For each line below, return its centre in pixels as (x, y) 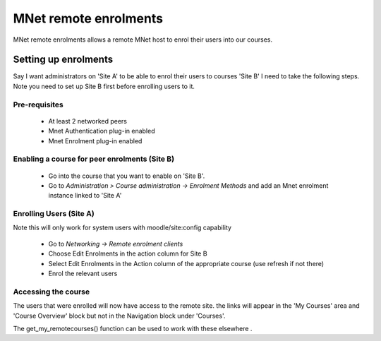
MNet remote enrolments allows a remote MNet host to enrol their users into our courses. (143, 40)
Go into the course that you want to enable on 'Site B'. (127, 176)
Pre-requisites (38, 104)
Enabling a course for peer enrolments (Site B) (94, 159)
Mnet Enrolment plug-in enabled (95, 140)
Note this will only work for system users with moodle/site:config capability (122, 228)
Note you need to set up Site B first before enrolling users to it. (104, 86)
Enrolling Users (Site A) (54, 214)
